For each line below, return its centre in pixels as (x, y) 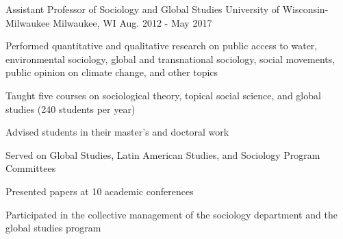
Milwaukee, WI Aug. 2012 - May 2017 (132, 22)
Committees (31, 168)
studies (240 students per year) (71, 109)
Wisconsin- (305, 9)
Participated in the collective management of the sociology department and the (171, 214)
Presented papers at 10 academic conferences (100, 191)
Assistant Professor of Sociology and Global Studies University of (142, 9)
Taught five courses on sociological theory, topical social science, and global (163, 95)
